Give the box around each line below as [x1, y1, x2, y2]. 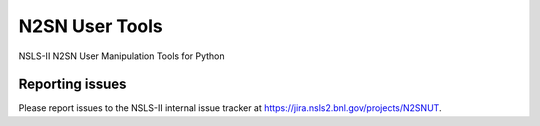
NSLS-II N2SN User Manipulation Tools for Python [18, 50, 225, 62]
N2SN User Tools [18, 15, 164, 37]
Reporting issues [18, 76, 127, 93]
